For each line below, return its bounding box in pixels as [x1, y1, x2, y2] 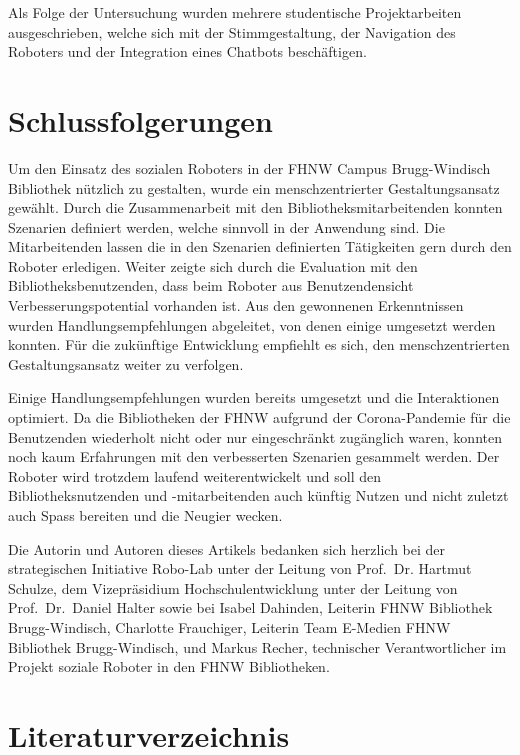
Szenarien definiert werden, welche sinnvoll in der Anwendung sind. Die [8, 216, 445, 237]
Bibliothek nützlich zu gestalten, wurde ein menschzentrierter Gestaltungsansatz [8, 177, 500, 198]
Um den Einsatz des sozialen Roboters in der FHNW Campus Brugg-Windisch [8, 157, 491, 178]
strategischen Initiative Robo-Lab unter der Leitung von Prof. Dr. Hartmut [8, 558, 472, 579]
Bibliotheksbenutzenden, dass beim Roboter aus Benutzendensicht [8, 275, 414, 296]
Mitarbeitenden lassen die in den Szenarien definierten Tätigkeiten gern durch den [8, 236, 512, 257]
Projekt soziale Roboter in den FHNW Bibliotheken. [8, 656, 330, 677]
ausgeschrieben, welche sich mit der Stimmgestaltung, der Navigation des [8, 21, 456, 42]
